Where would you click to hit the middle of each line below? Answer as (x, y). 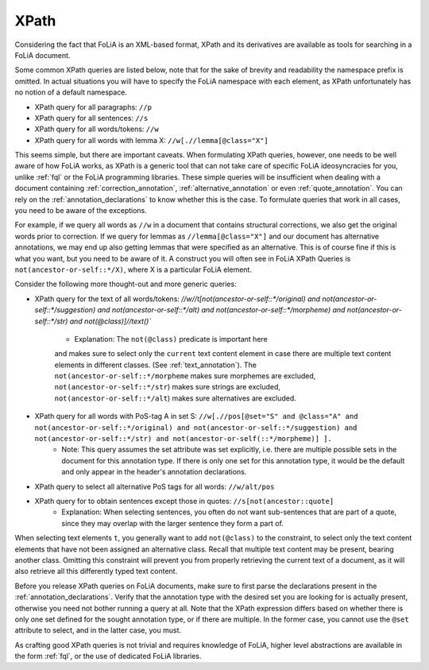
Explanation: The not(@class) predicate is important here (171, 339)
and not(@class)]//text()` (110, 321)
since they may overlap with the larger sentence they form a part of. (172, 523)
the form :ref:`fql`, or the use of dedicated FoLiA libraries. (108, 656)
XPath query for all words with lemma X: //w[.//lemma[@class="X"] (152, 140)
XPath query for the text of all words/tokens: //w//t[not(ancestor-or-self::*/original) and (178, 299)
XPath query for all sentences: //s (91, 118)
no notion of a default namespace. (71, 92)
